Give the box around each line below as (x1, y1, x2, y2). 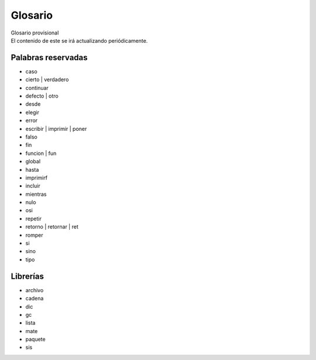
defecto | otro (25, 92, 59, 99)
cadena (25, 295, 44, 302)
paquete (25, 336, 46, 343)
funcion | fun (25, 150, 57, 157)
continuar (25, 84, 49, 91)
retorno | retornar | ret (25, 223, 78, 230)
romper (25, 231, 43, 238)
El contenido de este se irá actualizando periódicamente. (11, 37, 148, 44)
